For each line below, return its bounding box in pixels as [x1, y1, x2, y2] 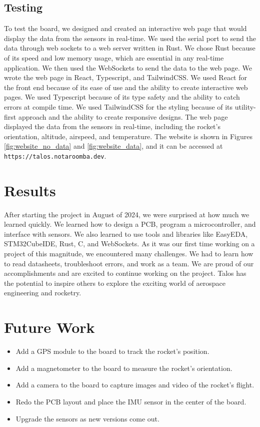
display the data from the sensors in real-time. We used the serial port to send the [4, 33, 256, 43]
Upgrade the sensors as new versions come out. [15, 413, 159, 423]
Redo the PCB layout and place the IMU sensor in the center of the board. [15, 396, 246, 406]
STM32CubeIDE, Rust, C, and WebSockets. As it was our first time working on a [4, 238, 255, 249]
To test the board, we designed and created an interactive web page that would [4, 23, 247, 34]
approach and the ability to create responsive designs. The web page [18, 111, 228, 122]
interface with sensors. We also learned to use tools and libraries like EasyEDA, [4, 228, 248, 239]
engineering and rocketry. [4, 287, 81, 298]
